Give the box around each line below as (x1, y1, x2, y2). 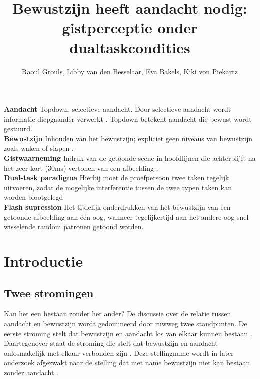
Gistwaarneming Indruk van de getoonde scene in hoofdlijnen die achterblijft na (4, 153, 256, 163)
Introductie (4, 251, 83, 271)
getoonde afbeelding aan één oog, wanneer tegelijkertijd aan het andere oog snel (4, 211, 249, 222)
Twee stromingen (4, 285, 94, 300)
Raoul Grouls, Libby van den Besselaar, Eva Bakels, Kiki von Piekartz (22, 66, 238, 76)
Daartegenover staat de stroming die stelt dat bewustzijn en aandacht (4, 338, 218, 348)
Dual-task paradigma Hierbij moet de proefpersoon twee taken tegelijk (4, 172, 229, 183)
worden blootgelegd (4, 192, 63, 202)
